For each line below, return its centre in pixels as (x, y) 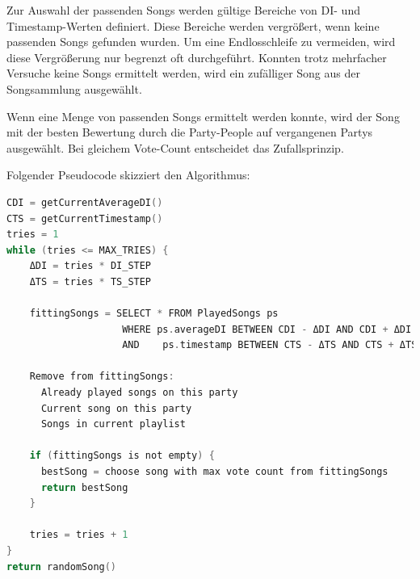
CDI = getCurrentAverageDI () (85, 202)
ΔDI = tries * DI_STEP (90, 266)
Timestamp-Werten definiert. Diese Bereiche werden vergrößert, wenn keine (193, 25)
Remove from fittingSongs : (102, 377)
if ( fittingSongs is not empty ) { (122, 456)
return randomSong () (62, 566)
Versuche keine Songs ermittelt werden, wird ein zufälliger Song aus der (183, 73)
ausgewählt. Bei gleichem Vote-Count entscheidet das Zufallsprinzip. (175, 147)
